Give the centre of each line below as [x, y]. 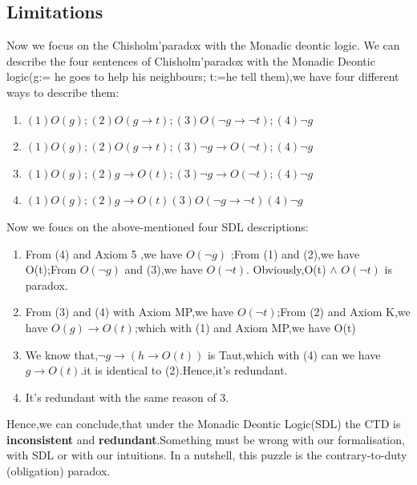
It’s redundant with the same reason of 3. [127, 397]
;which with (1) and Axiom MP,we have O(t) [245, 327]
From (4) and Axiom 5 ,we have [104, 253]
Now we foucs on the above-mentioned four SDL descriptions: [158, 226]
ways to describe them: [63, 92]
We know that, [62, 354]
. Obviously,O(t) [286, 269]
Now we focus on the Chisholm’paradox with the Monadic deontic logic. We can [203, 45]
